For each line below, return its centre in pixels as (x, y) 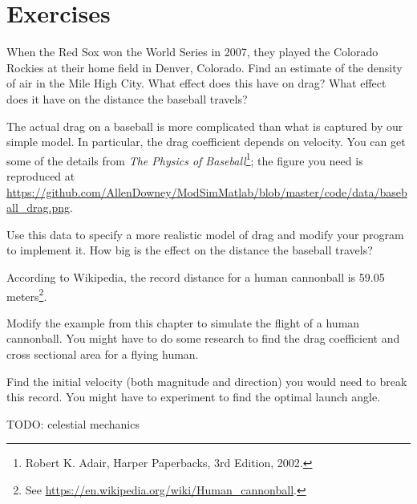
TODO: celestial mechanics (73, 423)
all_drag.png (38, 207)
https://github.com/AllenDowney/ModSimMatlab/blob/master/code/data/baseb (207, 191)
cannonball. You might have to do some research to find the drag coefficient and (203, 338)
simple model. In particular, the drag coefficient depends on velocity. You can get (206, 142)
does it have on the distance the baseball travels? (127, 98)
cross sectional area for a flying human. (103, 354)
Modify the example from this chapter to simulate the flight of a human (183, 322)
